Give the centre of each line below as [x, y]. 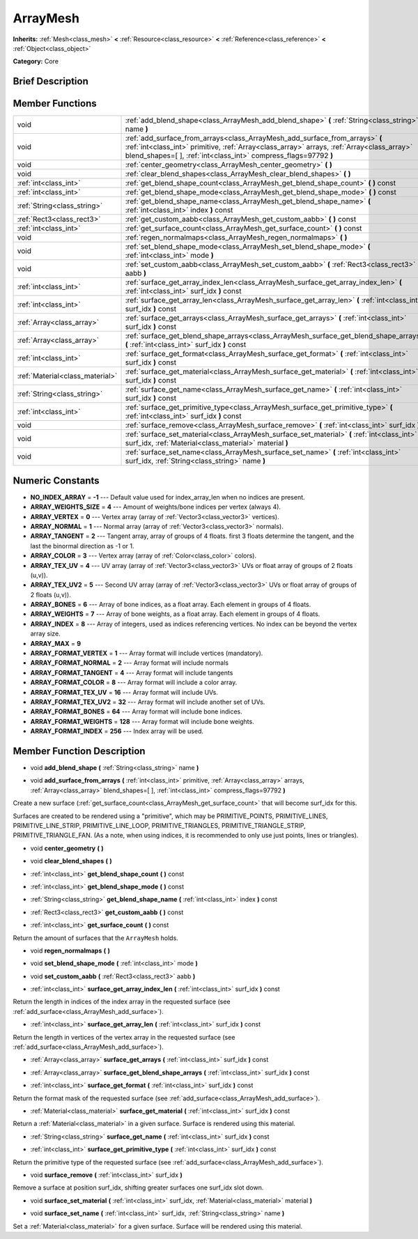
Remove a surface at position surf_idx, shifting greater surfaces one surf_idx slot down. [138, 1187]
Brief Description [51, 81]
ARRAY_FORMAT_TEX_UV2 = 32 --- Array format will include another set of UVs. [148, 702]
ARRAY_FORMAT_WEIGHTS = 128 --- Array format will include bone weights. [142, 721]
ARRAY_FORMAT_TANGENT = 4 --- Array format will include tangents [132, 672]
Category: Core [36, 61]
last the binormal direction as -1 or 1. [83, 546]
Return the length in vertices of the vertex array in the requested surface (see [124, 1037]
